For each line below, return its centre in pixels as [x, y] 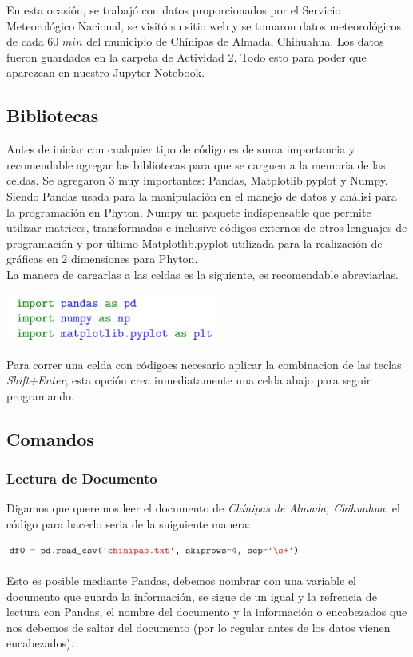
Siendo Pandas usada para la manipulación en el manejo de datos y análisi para [202, 195]
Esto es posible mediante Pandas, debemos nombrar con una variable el [181, 581]
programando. [40, 395]
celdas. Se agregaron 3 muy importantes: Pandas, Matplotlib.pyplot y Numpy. [197, 180]
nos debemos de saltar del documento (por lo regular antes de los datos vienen [199, 627]
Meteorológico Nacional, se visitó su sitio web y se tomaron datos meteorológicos [204, 25]
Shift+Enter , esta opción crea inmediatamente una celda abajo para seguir [189, 380]
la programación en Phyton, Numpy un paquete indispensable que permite [189, 211]
